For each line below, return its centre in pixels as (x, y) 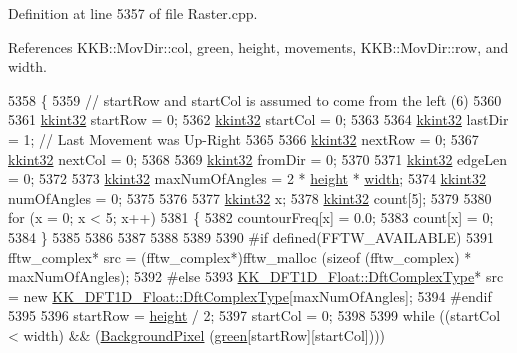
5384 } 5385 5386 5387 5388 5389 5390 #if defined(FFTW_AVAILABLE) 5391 (251, 236)
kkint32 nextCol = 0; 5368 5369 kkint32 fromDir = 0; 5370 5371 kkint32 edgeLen (258, 158)
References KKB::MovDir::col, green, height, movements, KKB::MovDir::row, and (258, 46)
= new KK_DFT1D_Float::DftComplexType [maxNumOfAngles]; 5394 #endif (250, 295)
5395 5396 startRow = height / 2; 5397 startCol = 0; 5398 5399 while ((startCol (254, 315)
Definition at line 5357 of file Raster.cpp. (133, 13)
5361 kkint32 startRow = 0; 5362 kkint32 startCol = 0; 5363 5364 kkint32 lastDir (258, 119)
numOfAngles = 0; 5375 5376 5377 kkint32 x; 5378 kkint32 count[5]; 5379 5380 (250, 197)
